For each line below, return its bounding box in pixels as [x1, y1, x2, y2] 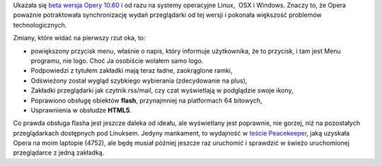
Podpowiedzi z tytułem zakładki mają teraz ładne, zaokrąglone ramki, [30, 66, 233, 75]
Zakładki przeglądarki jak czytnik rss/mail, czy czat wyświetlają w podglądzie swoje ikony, [30, 86, 294, 95]
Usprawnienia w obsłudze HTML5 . [30, 106, 132, 114]
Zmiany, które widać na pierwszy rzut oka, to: [13, 34, 146, 42]
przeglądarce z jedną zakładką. [13, 148, 105, 157]
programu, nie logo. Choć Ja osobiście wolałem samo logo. [30, 57, 204, 65]
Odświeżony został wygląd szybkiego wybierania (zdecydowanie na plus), [30, 76, 248, 85]
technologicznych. [13, 20, 67, 29]
